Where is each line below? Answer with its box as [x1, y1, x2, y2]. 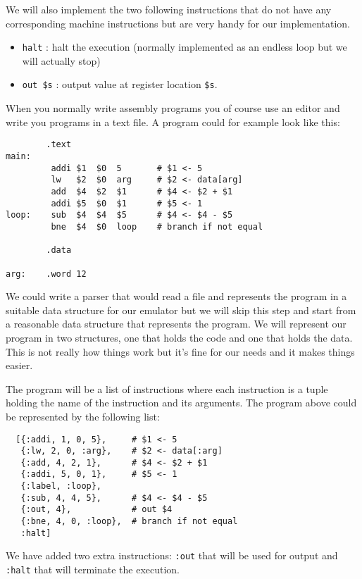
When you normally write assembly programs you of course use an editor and [6, 101, 340, 116]
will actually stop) [22, 53, 101, 68]
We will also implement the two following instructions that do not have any [6, 2, 332, 16]
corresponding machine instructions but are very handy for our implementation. [6, 15, 351, 30]
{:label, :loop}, [20, 481, 102, 492]
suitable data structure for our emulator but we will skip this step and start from [6, 302, 356, 317]
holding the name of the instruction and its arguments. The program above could [6, 395, 357, 410]
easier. [6, 358, 33, 373]
